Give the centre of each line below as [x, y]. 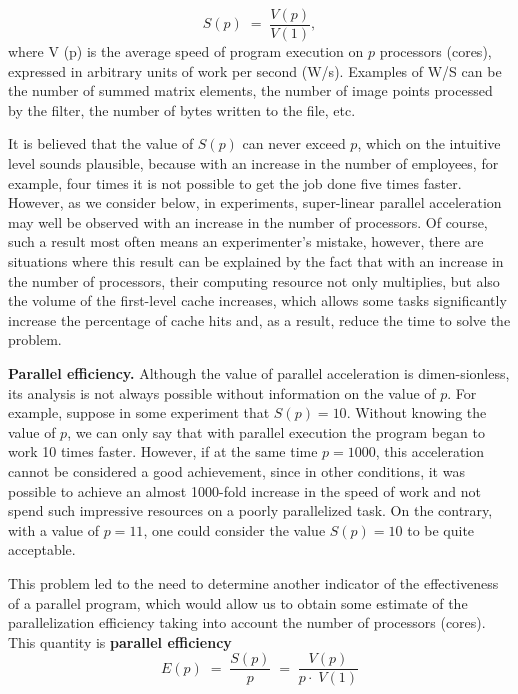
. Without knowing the [416, 412]
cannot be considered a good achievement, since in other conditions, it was [236, 470]
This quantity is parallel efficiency [120, 641]
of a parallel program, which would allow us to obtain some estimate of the [238, 602]
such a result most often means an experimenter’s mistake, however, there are [246, 241]
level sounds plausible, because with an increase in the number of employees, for [253, 163]
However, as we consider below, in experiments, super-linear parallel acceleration [255, 202]
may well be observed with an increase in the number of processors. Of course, [248, 221]
